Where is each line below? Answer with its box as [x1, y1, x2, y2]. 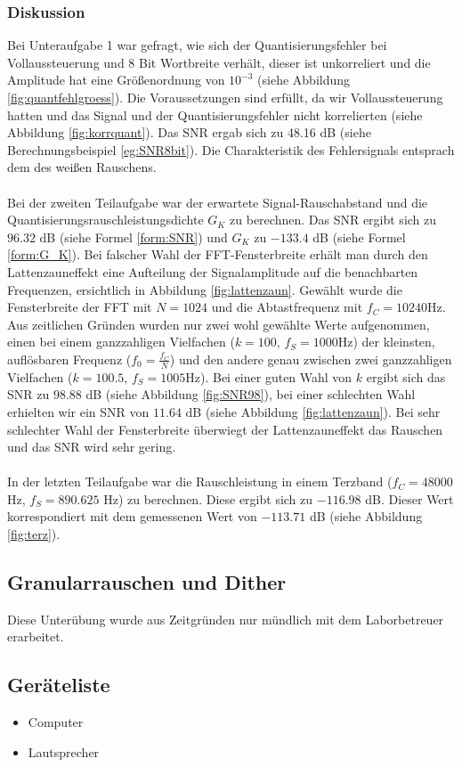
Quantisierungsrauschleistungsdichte [7, 210, 204, 229]
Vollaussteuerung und [7, 53, 125, 71]
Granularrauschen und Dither [7, 568, 287, 596]
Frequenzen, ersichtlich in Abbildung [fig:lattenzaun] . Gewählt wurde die [7, 280, 402, 298]
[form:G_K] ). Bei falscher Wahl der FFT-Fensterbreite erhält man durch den [7, 245, 428, 264]
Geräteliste [7, 671, 110, 698]
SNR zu [7, 385, 50, 404]
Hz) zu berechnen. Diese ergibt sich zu [103, 489, 313, 508]
